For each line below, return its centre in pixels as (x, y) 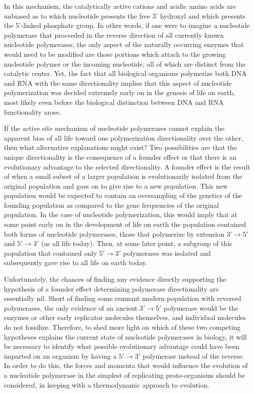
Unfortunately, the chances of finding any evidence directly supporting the (115, 279)
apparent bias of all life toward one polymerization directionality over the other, (124, 137)
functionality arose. (33, 111)
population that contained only (51, 253)
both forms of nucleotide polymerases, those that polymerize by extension (114, 233)
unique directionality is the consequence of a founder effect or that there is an (120, 157)
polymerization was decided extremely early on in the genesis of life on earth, (120, 92)
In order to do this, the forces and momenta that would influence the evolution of (126, 365)
